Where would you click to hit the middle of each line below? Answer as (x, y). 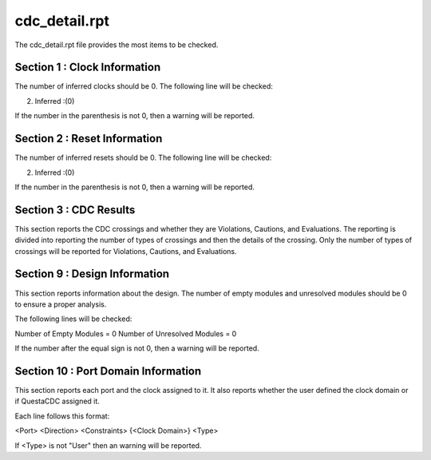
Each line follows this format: (62, 416)
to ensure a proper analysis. (61, 304)
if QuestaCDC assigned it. (57, 401)
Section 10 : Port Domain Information (108, 371)
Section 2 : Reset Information (89, 139)
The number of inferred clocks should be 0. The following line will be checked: (144, 86)
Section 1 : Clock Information (88, 67)
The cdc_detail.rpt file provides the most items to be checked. (117, 45)
